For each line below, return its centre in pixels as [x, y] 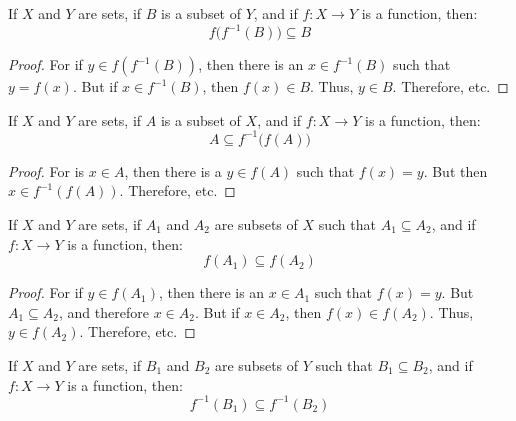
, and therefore [104, 311]
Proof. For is [46, 170]
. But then [455, 170]
